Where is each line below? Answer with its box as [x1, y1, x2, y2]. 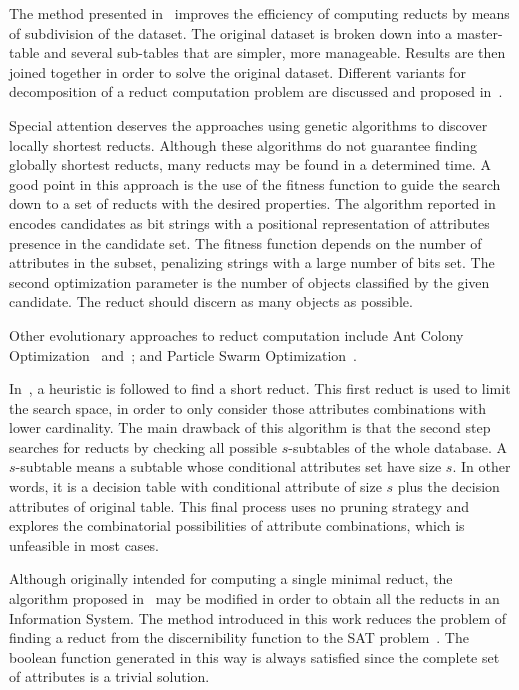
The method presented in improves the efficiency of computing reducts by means [9, 3, 510, 23]
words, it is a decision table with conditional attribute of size [9, 476, 382, 497]
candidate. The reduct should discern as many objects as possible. [9, 291, 413, 312]
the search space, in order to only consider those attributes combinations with [9, 397, 487, 418]
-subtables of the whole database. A [288, 436, 508, 457]
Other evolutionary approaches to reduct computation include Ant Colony [9, 324, 464, 345]
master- [456, 22, 503, 43]
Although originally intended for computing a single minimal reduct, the [9, 568, 453, 589]
